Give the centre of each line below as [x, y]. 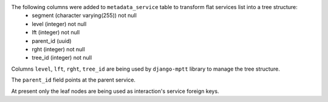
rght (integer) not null [58, 49]
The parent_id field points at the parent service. [73, 80]
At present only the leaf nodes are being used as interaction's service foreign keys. [115, 91]
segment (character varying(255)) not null [84, 16]
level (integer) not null [59, 24]
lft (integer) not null [56, 33]
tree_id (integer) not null [62, 58]
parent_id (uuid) [52, 41]
